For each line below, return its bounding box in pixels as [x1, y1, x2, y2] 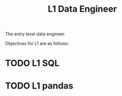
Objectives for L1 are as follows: [5, 41, 70, 47]
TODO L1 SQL [5, 58, 60, 69]
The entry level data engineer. [5, 31, 66, 37]
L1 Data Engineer [48, 3, 117, 15]
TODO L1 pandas [5, 80, 73, 91]
